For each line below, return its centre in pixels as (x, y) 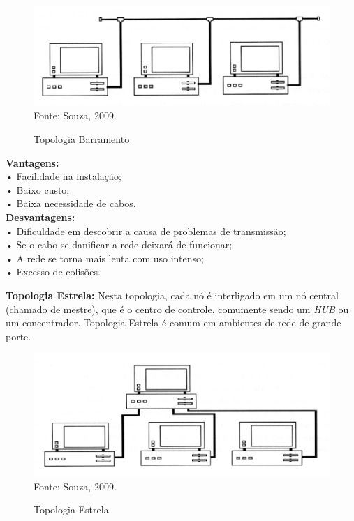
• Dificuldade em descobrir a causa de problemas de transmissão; (146, 231)
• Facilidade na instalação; (64, 176)
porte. (19, 336)
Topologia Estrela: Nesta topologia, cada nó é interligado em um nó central (172, 295)
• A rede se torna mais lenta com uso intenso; (105, 258)
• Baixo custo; (38, 189)
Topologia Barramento (82, 139)
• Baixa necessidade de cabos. (71, 203)
